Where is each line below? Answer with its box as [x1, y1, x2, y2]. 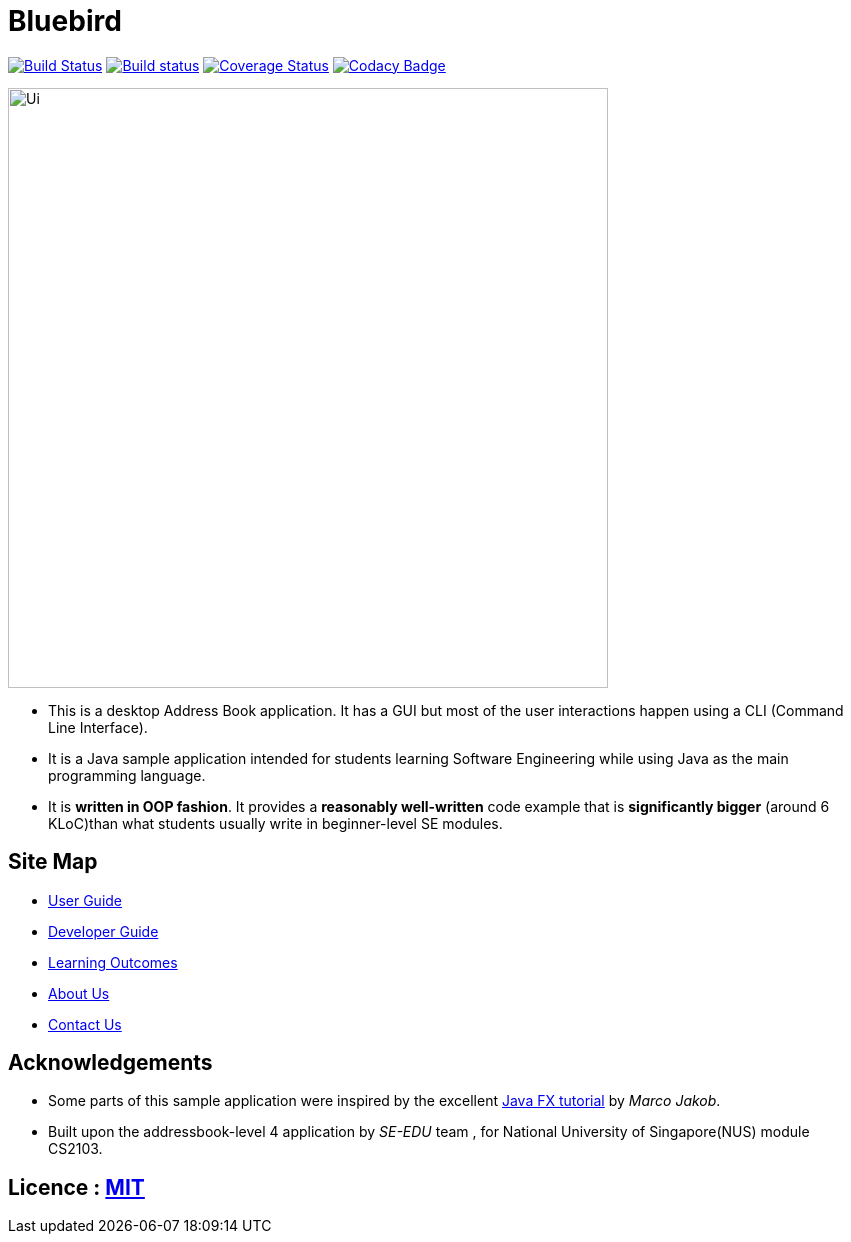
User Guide [48, 891, 123, 909]
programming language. [48, 766, 206, 784]
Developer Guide [48, 922, 159, 940]
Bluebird [8, 4, 122, 38]
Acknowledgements [8, 1050, 213, 1076]
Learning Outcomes [48, 953, 178, 971]
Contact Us [48, 1015, 122, 1033]
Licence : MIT [8, 1174, 145, 1200]
